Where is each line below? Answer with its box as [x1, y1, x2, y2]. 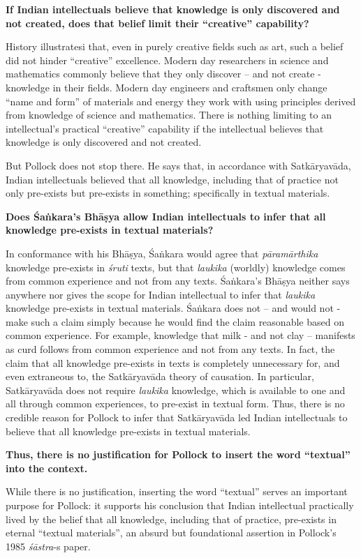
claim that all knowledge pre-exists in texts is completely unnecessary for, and [6, 355, 340, 370]
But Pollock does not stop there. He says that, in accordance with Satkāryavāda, [6, 158, 351, 172]
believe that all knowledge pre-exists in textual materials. [6, 423, 251, 438]
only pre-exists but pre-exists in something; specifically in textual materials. [6, 186, 330, 200]
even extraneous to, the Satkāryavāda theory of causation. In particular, [6, 369, 314, 384]
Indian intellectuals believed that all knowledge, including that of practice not [6, 172, 339, 186]
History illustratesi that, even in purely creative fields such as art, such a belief [6, 39, 344, 54]
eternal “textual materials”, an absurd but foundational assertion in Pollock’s [6, 525, 337, 540]
